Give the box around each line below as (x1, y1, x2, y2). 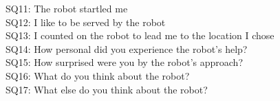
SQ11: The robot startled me (6, 1, 128, 15)
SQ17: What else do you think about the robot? (6, 82, 208, 96)
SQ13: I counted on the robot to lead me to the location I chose (6, 28, 274, 43)
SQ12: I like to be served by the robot (6, 14, 166, 29)
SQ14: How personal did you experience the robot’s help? (6, 41, 248, 56)
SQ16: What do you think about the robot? (6, 68, 190, 82)
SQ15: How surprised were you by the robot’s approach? (6, 55, 243, 69)
